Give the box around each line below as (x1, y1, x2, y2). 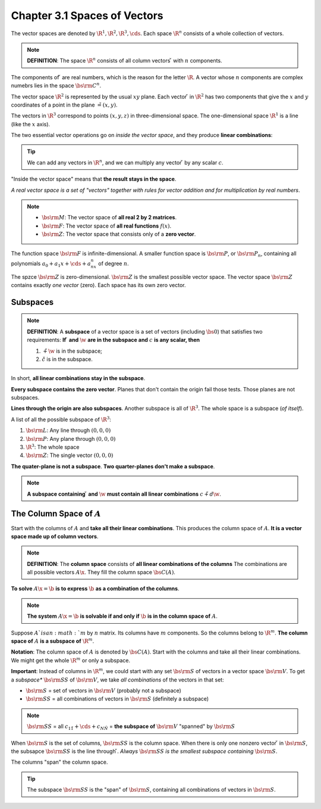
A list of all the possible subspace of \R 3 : (11, 415, 111, 423)
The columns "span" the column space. (11, 758, 108, 766)
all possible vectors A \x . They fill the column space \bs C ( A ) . (27, 569, 175, 576)
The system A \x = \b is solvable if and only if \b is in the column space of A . (27, 612, 218, 620)
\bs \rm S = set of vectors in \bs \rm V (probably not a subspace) (26, 687, 181, 694)
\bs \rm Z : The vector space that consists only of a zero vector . (42, 231, 196, 238)
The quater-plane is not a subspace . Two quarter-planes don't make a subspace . (11, 462, 215, 470)
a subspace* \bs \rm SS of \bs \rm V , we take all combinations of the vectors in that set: (11, 676, 224, 683)
